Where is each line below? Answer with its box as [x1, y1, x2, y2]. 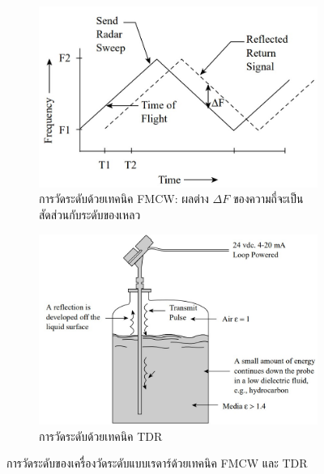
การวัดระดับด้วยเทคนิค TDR [39, 427, 163, 444]
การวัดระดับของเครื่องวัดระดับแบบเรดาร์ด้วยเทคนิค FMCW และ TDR [6, 455, 308, 472]
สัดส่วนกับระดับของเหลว [39, 206, 141, 223]
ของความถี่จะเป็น [232, 190, 304, 207]
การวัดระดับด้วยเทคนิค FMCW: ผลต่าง [39, 190, 209, 207]
